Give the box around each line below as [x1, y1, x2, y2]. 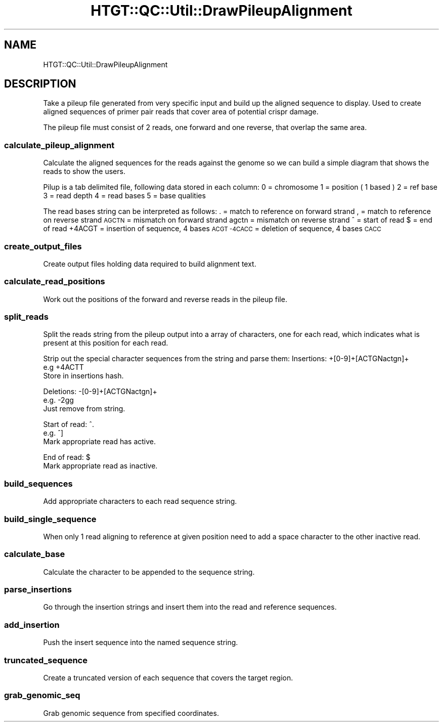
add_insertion [4, 619, 60, 630]
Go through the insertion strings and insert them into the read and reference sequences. [43, 603, 337, 612]
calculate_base [4, 549, 65, 560]
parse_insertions [4, 584, 72, 595]
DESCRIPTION [4, 77, 76, 91]
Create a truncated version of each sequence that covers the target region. [43, 673, 293, 682]
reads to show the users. [43, 167, 125, 176]
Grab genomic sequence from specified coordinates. [43, 708, 219, 717]
